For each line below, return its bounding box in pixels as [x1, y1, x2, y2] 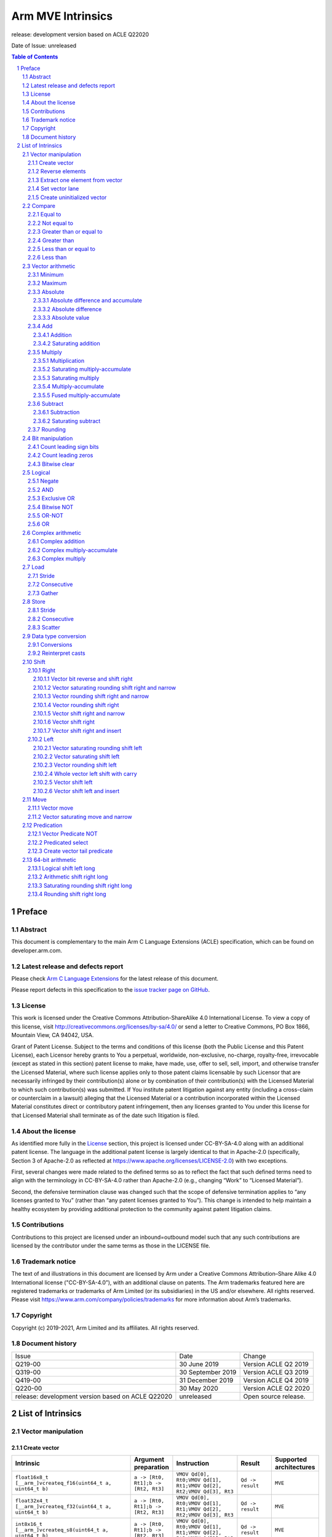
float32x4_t [15, 1497, 49, 1504]
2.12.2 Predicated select [28, 839, 89, 846]
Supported [274, 1455, 307, 1464]
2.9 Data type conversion [22, 632, 86, 639]
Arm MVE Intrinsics [11, 9, 113, 23]
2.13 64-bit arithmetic [22, 856, 77, 863]
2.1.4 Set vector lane [28, 185, 79, 192]
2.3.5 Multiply [28, 348, 62, 356]
